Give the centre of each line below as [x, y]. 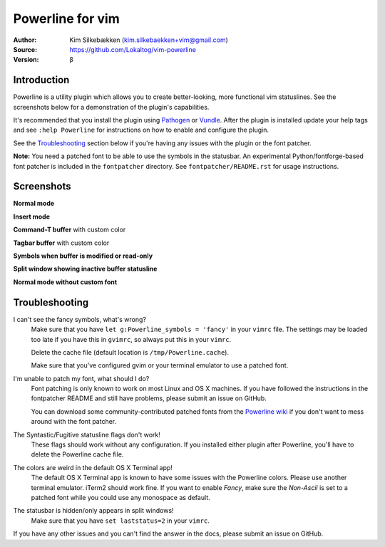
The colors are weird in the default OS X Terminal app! [93, 467]
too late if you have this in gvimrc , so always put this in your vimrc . [131, 339]
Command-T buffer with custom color [70, 230]
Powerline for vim [67, 19]
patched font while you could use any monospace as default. [120, 497]
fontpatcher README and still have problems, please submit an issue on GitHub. [149, 398]
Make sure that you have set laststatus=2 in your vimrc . [120, 521]
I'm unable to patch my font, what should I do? [81, 378]
